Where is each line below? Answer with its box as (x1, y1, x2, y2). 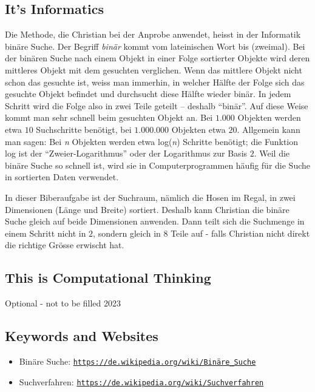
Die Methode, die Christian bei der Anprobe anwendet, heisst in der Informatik (5, 28, 301, 41)
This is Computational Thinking (5, 268, 211, 287)
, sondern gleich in (93, 226, 161, 239)
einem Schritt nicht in (5, 226, 86, 239)
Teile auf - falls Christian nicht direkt (171, 226, 310, 239)
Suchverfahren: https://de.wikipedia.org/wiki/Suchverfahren (19, 375, 264, 388)
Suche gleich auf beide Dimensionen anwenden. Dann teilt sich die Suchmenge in (5, 215, 305, 228)
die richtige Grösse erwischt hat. (5, 238, 124, 251)
